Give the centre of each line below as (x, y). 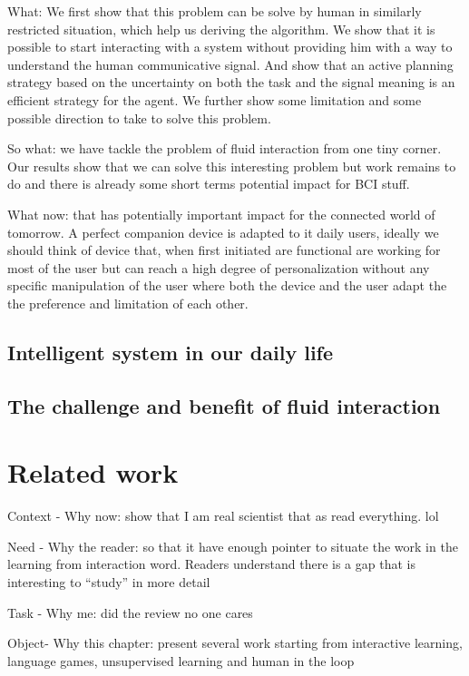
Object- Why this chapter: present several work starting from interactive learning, (235, 643)
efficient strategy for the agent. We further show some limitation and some (215, 99)
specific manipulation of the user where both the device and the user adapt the (227, 285)
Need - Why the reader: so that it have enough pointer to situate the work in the (233, 546)
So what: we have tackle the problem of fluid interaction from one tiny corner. (225, 148)
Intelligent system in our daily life (171, 352)
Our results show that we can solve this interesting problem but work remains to (232, 166)
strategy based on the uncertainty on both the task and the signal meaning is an (231, 82)
